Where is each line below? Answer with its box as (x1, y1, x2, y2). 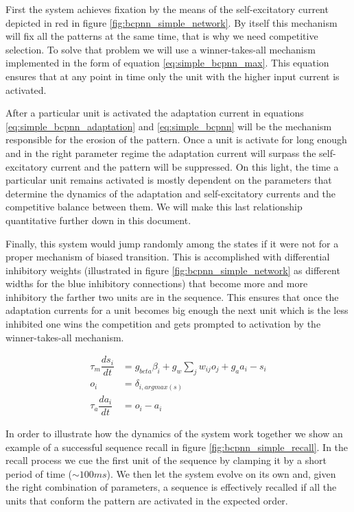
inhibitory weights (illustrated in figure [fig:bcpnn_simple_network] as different (5, 263, 340, 277)
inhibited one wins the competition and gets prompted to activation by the (5, 317, 321, 331)
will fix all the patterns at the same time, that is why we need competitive (5, 29, 318, 43)
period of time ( (5, 466, 72, 480)
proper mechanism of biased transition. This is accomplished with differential (5, 249, 330, 264)
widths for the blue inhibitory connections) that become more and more (5, 276, 308, 291)
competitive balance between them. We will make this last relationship (5, 199, 303, 214)
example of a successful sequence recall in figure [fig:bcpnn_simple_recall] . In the (5, 439, 349, 454)
